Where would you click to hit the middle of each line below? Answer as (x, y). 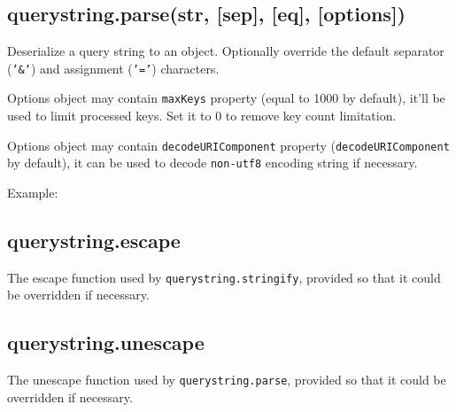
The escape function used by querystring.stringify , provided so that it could (224, 277)
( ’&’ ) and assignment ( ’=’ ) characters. (113, 68)
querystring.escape (94, 240)
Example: (33, 193)
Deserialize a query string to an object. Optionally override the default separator (226, 51)
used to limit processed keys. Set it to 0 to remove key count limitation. (202, 116)
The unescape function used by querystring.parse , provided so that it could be (227, 380)
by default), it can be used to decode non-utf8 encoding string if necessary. (213, 163)
